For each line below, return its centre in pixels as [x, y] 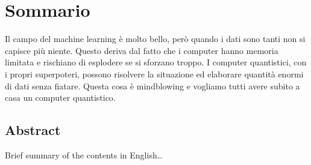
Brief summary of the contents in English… [84, 154]
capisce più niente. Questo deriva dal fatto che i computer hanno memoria [142, 50]
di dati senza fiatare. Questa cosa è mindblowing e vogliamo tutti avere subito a [152, 85]
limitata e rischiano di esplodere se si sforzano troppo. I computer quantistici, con [156, 62]
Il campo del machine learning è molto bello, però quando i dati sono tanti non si [155, 39]
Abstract [33, 130]
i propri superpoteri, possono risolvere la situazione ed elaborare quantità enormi [154, 73]
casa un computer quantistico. [60, 97]
